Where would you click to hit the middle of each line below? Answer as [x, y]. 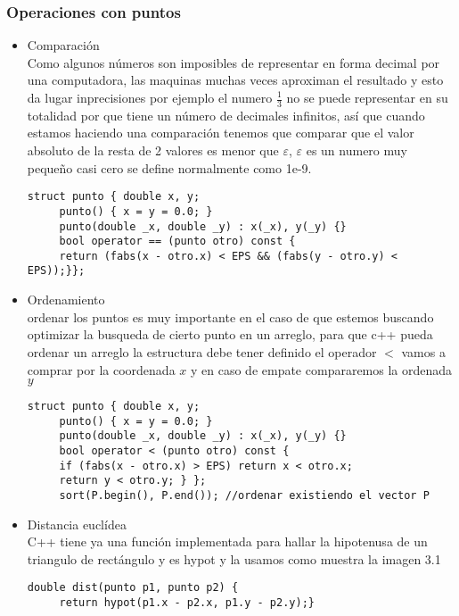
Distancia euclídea [77, 524]
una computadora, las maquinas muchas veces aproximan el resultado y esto [235, 80]
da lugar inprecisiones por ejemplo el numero [150, 97]
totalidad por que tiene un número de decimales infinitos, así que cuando [226, 115]
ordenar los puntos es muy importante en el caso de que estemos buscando [230, 316]
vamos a [423, 351]
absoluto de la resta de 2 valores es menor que [153, 150]
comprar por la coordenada [101, 369]
